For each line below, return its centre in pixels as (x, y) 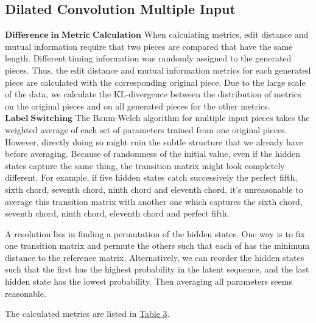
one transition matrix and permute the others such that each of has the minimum (157, 245)
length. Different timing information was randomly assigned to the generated (148, 58)
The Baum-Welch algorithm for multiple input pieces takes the (192, 118)
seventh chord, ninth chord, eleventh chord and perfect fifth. (117, 213)
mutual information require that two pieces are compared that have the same (149, 46)
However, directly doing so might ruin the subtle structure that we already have (154, 141)
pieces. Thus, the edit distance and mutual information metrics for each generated (158, 70)
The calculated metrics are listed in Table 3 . (87, 314)
